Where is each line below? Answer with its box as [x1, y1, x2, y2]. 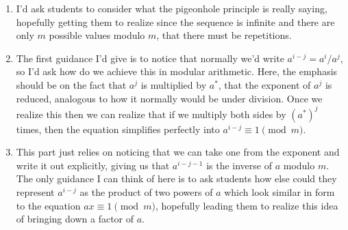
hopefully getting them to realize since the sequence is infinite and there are [16, 14, 335, 29]
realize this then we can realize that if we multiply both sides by [16, 106, 286, 121]
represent [16, 185, 55, 199]
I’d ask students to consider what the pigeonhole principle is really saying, [16, 1, 327, 15]
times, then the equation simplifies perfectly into [16, 121, 220, 136]
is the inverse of [206, 158, 272, 172]
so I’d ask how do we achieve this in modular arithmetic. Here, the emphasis [16, 64, 338, 78]
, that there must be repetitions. [156, 28, 292, 42]
